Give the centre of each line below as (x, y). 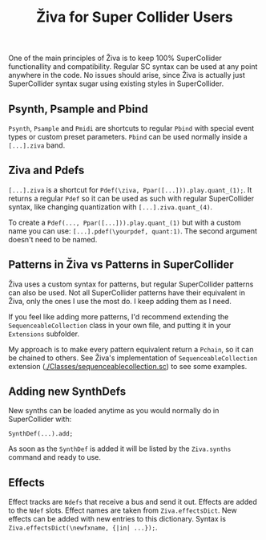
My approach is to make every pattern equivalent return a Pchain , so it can (131, 349)
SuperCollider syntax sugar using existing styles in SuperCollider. (116, 83)
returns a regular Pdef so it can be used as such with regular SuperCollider (131, 198)
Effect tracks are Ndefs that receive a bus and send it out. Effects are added (133, 502)
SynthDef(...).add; (41, 434)
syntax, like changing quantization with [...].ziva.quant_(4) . (111, 207)
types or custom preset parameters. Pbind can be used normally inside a (128, 137)
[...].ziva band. (37, 145)
